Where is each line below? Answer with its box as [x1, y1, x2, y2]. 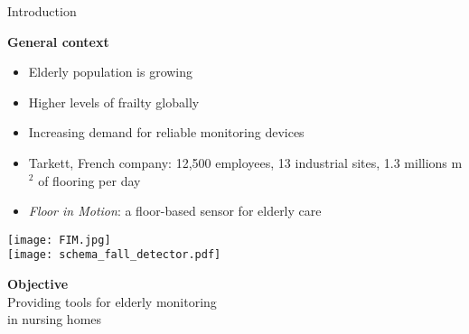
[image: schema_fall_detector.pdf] [7, 248, 221, 262]
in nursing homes [7, 310, 102, 329]
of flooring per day [38, 171, 141, 190]
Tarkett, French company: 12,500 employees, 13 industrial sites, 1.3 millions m [28, 153, 463, 172]
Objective [7, 274, 69, 293]
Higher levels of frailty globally [28, 92, 200, 111]
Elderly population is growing [28, 62, 193, 81]
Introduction [7, 2, 77, 20]
